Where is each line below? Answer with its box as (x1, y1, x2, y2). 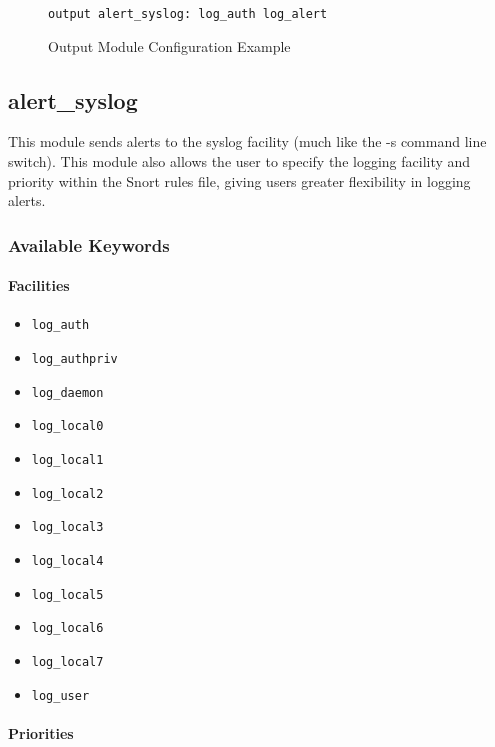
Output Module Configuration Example (48, 35, 291, 56)
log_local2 (31, 486, 104, 501)
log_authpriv (31, 352, 118, 367)
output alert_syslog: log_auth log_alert (48, 7, 328, 21)
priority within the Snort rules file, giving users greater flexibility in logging (8, 170, 471, 191)
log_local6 (31, 621, 104, 636)
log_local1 (31, 453, 104, 468)
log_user (31, 688, 90, 703)
